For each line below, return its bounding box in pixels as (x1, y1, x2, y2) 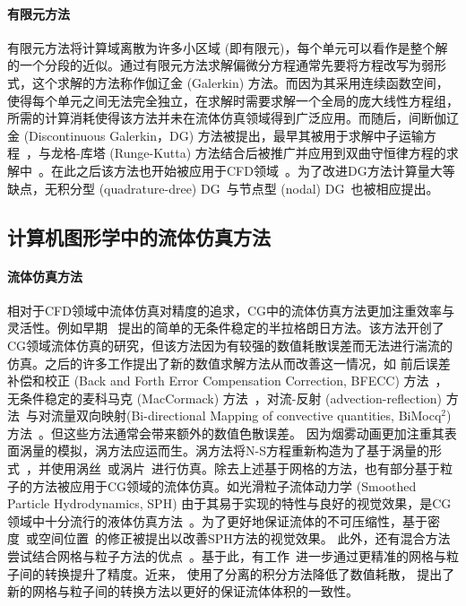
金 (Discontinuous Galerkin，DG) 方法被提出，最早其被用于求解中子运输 (7, 126, 424, 144)
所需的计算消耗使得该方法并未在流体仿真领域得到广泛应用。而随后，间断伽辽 (7, 108, 459, 127)
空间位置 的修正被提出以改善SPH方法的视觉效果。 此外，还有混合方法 (38, 529, 451, 548)
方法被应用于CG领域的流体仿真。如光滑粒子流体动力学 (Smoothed (31, 476, 417, 495)
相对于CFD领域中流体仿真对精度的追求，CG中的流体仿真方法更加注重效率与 (7, 300, 455, 319)
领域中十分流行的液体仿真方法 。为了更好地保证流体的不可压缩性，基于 (7, 511, 427, 530)
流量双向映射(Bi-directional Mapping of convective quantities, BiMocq (50, 406, 442, 425)
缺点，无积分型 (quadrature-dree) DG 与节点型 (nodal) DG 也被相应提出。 (7, 178, 439, 197)
